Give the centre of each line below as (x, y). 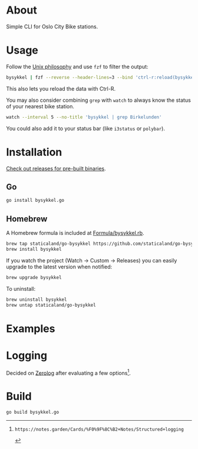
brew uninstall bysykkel (37, 300)
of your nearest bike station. (40, 106)
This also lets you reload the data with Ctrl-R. (61, 88)
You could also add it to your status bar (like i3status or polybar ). (85, 128)
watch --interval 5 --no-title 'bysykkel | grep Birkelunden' (84, 117)
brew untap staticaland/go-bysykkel (51, 305)
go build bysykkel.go (33, 413)
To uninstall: (21, 288)
